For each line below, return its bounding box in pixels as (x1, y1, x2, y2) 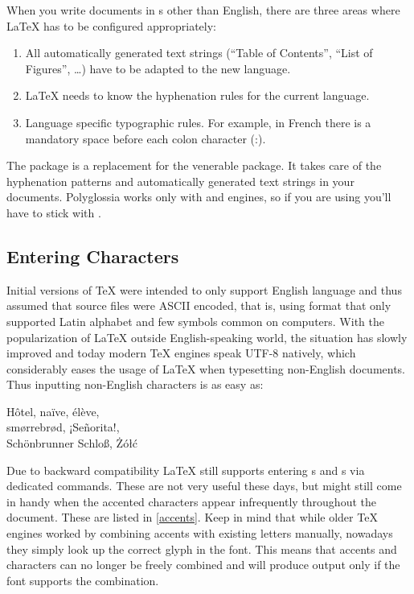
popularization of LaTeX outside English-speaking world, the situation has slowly (6, 328, 408, 345)
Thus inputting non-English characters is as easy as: (6, 376, 264, 393)
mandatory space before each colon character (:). (25, 130, 266, 146)
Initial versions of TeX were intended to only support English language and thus (6, 281, 402, 298)
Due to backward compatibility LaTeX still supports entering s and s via (6, 461, 365, 478)
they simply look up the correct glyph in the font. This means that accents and (6, 540, 397, 557)
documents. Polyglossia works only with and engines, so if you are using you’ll (6, 188, 391, 205)
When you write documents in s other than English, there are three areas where (6, 2, 400, 18)
